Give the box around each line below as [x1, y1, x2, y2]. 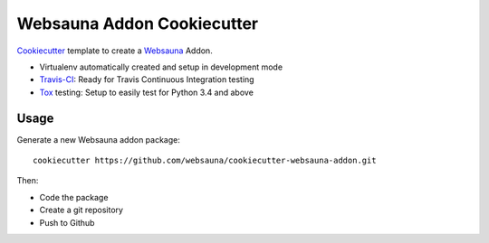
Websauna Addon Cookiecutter [16, 14, 258, 33]
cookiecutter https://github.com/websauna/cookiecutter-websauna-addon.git [33, 155, 377, 166]
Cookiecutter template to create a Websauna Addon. [16, 45, 213, 56]
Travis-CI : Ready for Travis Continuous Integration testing [39, 74, 254, 85]
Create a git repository [39, 204, 124, 216]
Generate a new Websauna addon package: [16, 134, 181, 145]
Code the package [39, 192, 109, 202]
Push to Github [39, 217, 95, 228]
